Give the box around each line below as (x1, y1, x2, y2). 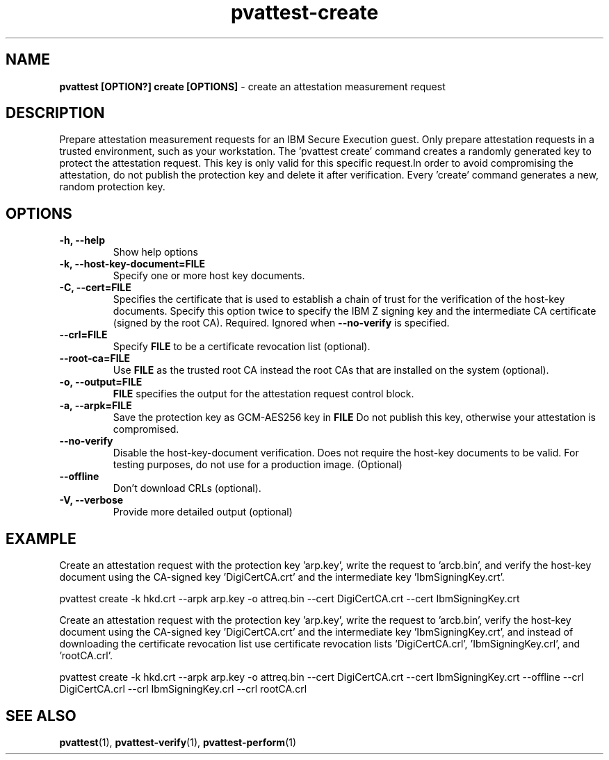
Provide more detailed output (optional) (113, 506, 293, 518)
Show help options (113, 246, 198, 258)
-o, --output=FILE (59, 376, 143, 388)
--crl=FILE (59, 329, 108, 341)
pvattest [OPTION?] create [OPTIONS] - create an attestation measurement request (59, 80, 446, 92)
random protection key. (59, 181, 165, 193)
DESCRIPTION (6, 104, 105, 122)
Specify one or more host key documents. (113, 270, 305, 282)
